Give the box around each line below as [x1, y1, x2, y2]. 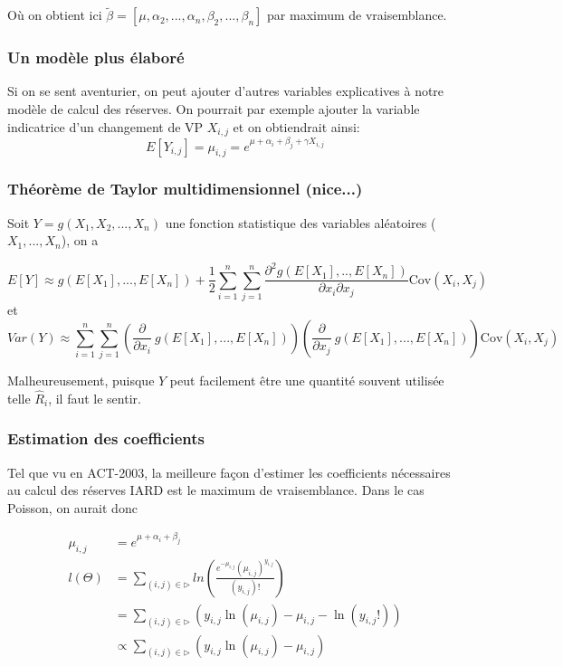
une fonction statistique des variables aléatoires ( [165, 213, 436, 232]
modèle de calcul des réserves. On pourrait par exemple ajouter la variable [7, 100, 420, 119]
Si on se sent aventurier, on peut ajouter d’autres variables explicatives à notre [7, 81, 444, 100]
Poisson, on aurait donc [7, 498, 138, 517]
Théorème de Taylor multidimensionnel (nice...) [7, 177, 363, 200]
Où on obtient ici [7, 5, 102, 24]
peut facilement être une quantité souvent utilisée [169, 370, 444, 389]
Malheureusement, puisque [7, 370, 155, 389]
